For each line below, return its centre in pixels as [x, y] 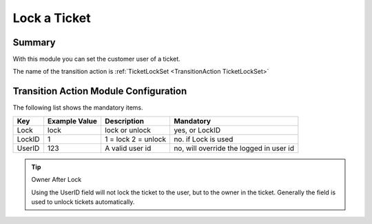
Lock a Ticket [52, 18]
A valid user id [128, 148]
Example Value [72, 121]
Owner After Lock [56, 180]
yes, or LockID [197, 130]
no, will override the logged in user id [234, 148]
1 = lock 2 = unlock [135, 139]
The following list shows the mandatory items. [78, 108]
